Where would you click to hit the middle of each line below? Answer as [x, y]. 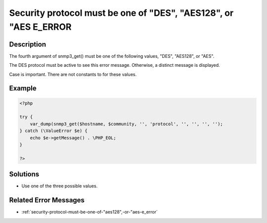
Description [28, 44]
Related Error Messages [47, 200]
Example [23, 88]
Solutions [24, 174]
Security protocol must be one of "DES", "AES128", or [121, 13]
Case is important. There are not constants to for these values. [73, 74]
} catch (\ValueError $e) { [53, 131]
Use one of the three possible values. [60, 186]
